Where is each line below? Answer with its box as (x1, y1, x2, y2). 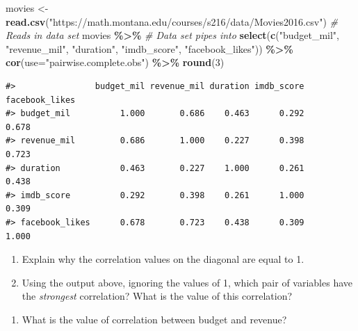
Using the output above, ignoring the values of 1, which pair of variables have (22, 275, 352, 289)
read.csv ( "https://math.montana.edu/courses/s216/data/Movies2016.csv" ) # (6, 14, 338, 29)
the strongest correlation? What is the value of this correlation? (22, 289, 293, 303)
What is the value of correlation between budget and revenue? (22, 312, 287, 326)
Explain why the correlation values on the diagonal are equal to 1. (22, 252, 304, 266)
